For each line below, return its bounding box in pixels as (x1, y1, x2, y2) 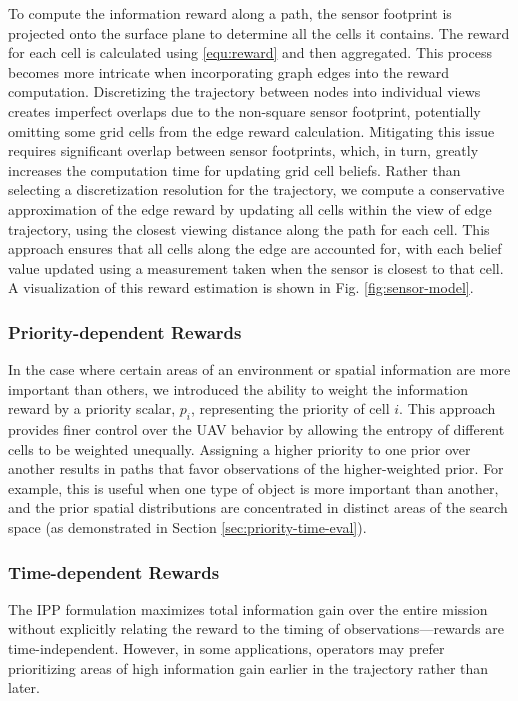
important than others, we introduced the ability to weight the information (8, 378, 468, 399)
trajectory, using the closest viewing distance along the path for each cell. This (8, 218, 490, 239)
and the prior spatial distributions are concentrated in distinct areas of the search (8, 497, 508, 518)
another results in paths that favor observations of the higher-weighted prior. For (8, 458, 504, 479)
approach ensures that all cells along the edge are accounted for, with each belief (8, 238, 502, 259)
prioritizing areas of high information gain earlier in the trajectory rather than (8, 657, 489, 678)
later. (8, 677, 40, 698)
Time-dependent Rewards (8, 559, 220, 584)
